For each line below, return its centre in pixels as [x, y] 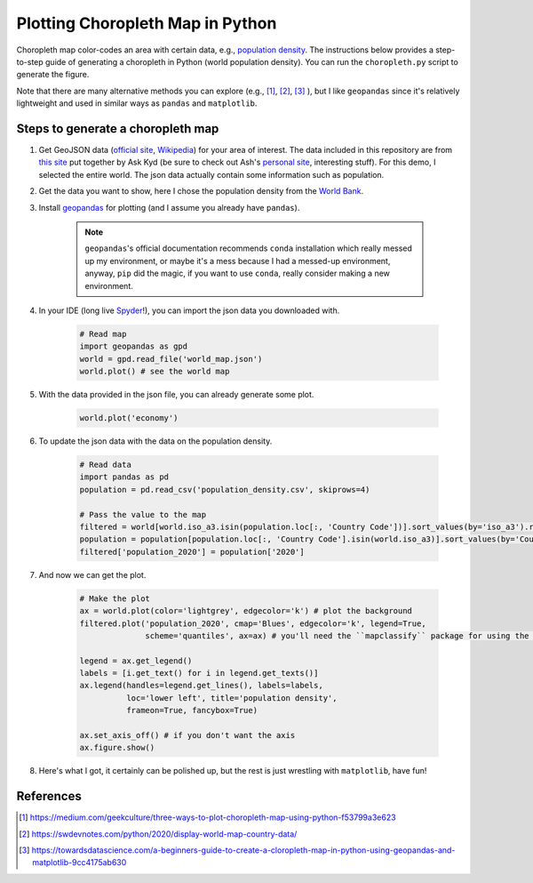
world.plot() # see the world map [155, 372]
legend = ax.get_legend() [136, 661]
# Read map [103, 334]
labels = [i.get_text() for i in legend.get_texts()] [199, 673]
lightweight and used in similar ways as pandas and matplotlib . [137, 103]
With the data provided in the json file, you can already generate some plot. [176, 395]
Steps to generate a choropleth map [118, 128]
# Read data [106, 465]
